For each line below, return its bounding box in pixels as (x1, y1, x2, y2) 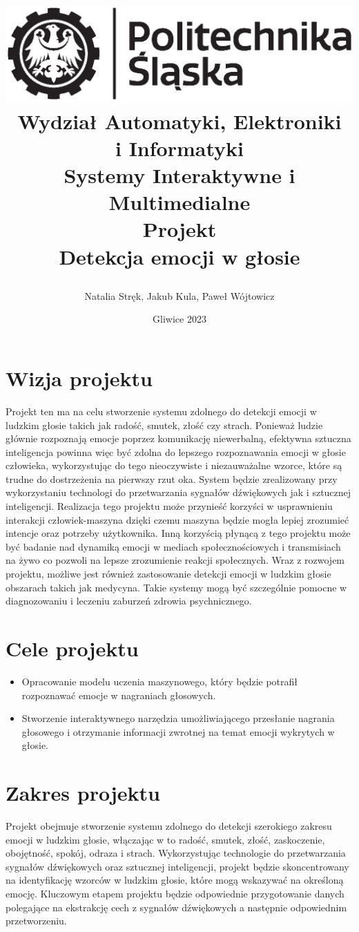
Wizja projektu (6, 363, 153, 392)
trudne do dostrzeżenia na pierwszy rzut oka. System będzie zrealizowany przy (6, 471, 338, 486)
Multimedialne (108, 188, 251, 216)
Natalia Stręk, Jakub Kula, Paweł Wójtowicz (84, 288, 275, 303)
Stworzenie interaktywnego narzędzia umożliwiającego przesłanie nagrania (21, 711, 335, 725)
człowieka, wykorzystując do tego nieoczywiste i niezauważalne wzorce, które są (6, 458, 342, 473)
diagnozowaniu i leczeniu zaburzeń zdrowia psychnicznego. (6, 593, 252, 608)
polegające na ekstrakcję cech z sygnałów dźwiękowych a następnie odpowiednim (6, 900, 347, 914)
